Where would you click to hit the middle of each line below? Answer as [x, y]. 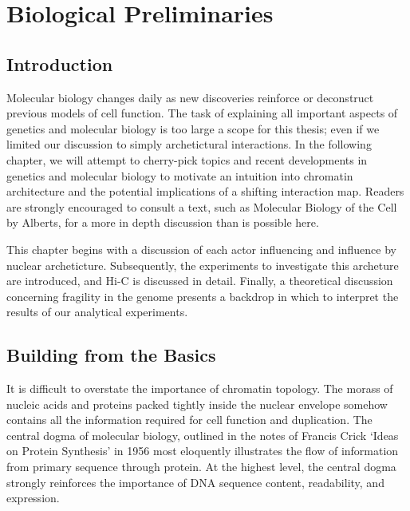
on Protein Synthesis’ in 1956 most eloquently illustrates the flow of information [203, 451]
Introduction [60, 63]
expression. [33, 498]
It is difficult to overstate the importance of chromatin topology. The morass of [200, 388]
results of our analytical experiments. [97, 312]
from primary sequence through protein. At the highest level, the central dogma [201, 467]
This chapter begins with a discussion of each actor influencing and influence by [201, 249]
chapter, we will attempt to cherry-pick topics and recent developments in [187, 159]
